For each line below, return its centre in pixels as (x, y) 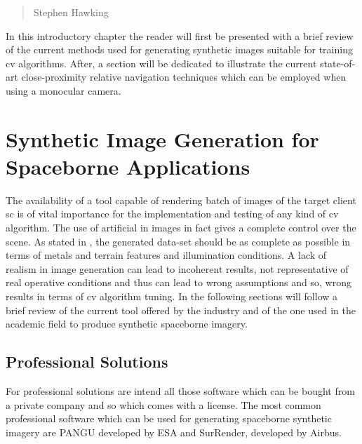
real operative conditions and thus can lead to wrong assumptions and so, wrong (179, 282)
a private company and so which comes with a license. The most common (163, 404)
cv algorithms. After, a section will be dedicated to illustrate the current (161, 63)
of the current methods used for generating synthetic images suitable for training (179, 49)
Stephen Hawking (71, 12)
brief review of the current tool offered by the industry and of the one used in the (181, 310)
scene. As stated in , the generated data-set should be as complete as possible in (178, 241)
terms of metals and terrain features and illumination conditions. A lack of (166, 255)
